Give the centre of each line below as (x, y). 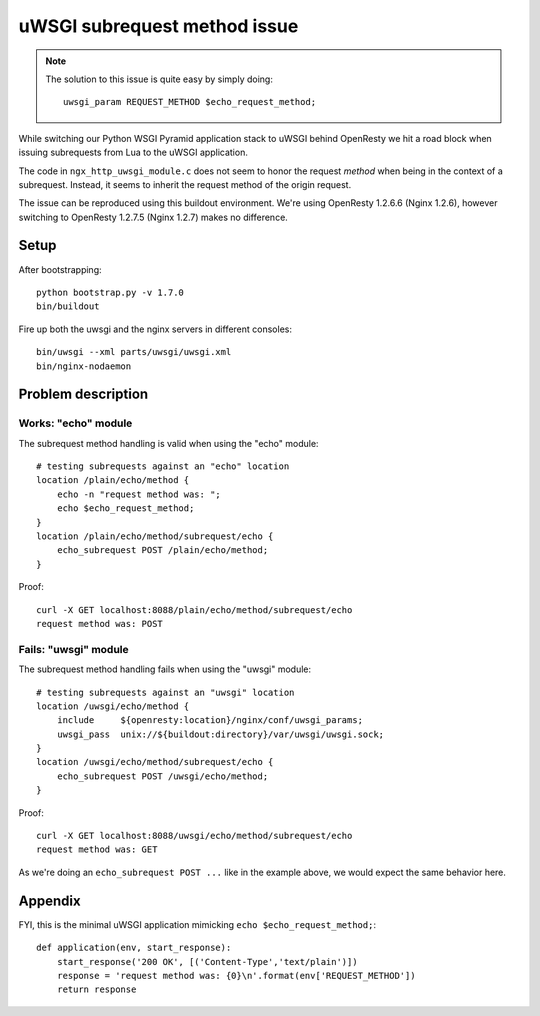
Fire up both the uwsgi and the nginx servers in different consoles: (155, 329)
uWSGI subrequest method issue (158, 26)
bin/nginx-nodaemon (84, 366)
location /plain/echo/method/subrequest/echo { (155, 536)
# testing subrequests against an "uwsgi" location (165, 692)
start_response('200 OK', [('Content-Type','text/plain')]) (207, 961)
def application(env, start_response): (134, 948)
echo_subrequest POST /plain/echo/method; (162, 550)
